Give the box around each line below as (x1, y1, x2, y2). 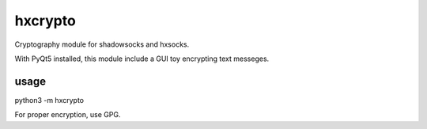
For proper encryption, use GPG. (14, 110, 121, 120)
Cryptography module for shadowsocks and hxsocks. (14, 40, 190, 49)
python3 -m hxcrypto (14, 95, 85, 104)
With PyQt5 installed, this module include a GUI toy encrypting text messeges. (14, 54, 270, 63)
